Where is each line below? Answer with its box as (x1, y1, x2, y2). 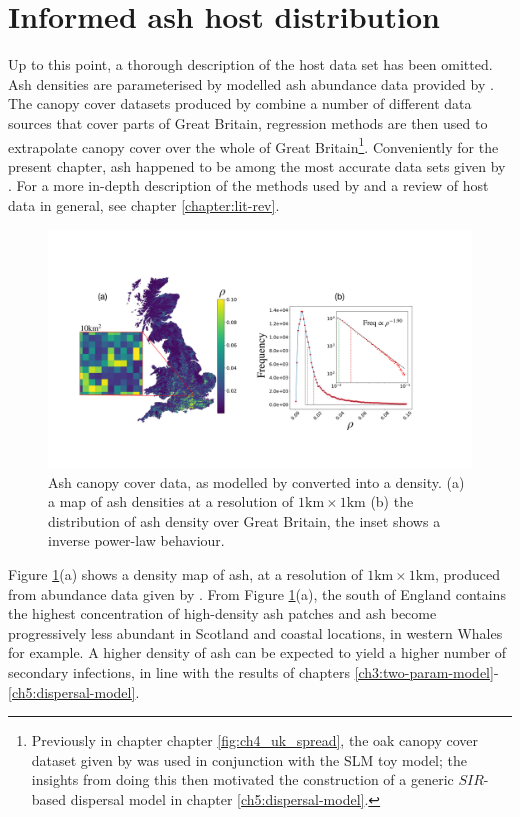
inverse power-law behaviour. (48, 530, 225, 551)
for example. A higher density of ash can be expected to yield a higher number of (8, 642, 507, 663)
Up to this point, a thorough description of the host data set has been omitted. (8, 54, 493, 75)
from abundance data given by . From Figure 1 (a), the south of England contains (8, 583, 506, 604)
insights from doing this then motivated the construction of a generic (31, 769, 454, 790)
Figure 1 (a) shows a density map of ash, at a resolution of (8, 564, 363, 584)
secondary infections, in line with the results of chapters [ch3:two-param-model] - (8, 661, 499, 682)
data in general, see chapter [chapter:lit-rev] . (8, 194, 280, 215)
